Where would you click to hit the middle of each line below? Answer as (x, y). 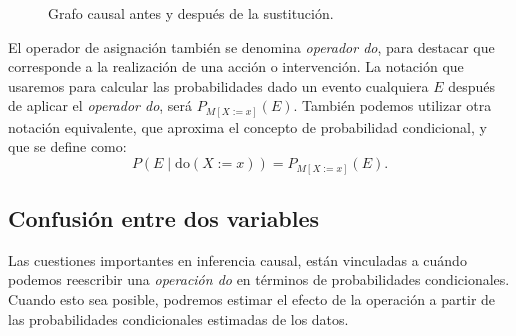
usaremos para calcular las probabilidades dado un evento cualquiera (218, 85)
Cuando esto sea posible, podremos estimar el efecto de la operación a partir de (252, 298)
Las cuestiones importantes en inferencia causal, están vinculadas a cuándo (237, 259)
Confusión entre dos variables (164, 217)
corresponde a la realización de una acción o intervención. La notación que (236, 66)
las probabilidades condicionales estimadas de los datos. (178, 318)
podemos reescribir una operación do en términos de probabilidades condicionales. (259, 279)
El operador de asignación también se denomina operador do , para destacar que (251, 46)
